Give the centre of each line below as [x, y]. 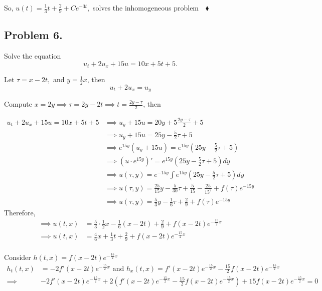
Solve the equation [33, 56]
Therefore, [20, 212]
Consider [18, 257]
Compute [18, 104]
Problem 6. [33, 35]
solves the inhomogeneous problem [146, 8]
